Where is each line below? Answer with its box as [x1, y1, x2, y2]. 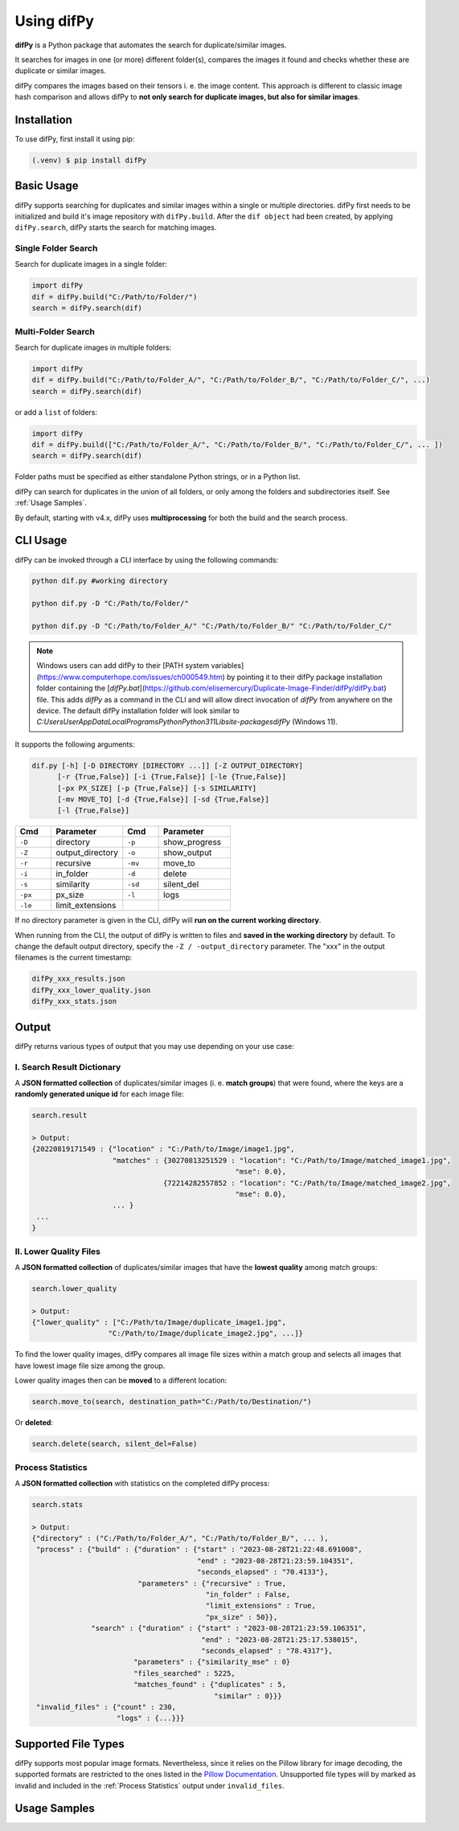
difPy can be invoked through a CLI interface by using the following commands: [14, 555, 279, 564]
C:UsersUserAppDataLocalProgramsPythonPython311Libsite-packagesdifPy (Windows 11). [36, 717, 338, 727]
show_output [162, 847, 212, 858]
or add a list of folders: [14, 407, 98, 417]
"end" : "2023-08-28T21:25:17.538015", [201, 1635, 359, 1644]
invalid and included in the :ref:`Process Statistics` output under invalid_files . [14, 1780, 285, 1790]
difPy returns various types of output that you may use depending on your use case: [14, 1041, 295, 1051]
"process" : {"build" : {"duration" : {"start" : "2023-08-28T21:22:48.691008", [36, 1545, 363, 1555]
